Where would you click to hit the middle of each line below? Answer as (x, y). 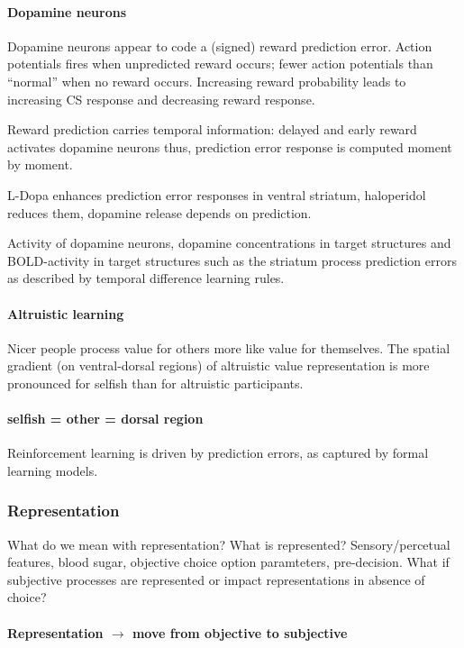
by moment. (40, 164)
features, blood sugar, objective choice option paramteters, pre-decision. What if (228, 562)
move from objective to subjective (240, 632)
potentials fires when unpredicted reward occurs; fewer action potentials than (220, 64)
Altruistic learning (66, 313)
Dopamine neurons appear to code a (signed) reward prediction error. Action (220, 46)
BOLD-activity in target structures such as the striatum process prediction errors (232, 260)
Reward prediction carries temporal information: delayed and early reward (212, 129)
